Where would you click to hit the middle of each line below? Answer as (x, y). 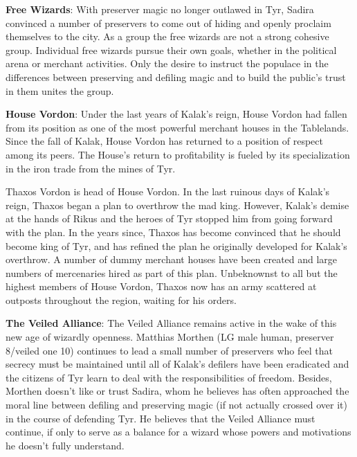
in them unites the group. (60, 90)
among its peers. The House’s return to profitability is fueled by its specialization (178, 154)
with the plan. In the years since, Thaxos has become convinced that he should (173, 232)
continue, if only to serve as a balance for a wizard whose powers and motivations (178, 432)
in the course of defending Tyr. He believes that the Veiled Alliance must (161, 418)
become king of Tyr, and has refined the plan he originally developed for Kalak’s (176, 245)
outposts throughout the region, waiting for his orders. (121, 299)
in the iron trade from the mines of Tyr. (91, 168)
